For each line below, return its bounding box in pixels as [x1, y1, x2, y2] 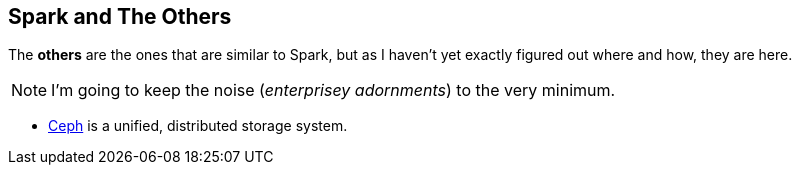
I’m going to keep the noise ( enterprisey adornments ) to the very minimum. [51, 80, 616, 101]
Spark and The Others [8, 4, 232, 29]
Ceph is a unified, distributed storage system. [48, 117, 348, 135]
